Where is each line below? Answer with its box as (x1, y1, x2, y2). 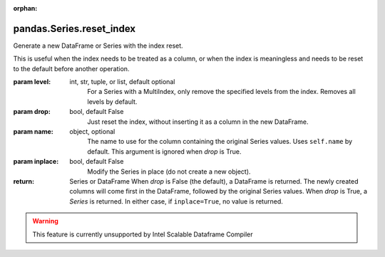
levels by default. (87, 97, 138, 106)
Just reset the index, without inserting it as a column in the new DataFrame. (87, 117, 309, 126)
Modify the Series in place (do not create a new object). (87, 167, 251, 176)
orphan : (13, 4, 38, 12)
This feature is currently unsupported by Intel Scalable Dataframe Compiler (32, 230, 253, 238)
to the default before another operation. (13, 64, 130, 73)
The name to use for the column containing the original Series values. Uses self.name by (87, 137, 353, 146)
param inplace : (13, 157, 59, 166)
